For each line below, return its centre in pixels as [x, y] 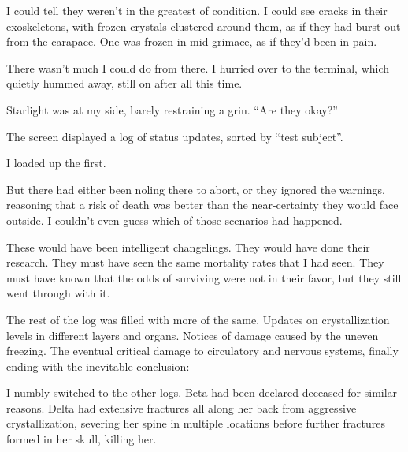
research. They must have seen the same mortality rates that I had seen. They [195, 262]
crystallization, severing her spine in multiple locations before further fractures [196, 423]
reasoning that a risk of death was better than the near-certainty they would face [202, 205]
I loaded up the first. [56, 163]
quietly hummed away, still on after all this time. [124, 83]
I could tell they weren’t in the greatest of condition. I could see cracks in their [197, 10]
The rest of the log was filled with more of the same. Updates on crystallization [198, 319]
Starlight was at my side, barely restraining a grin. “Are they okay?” [172, 109]
